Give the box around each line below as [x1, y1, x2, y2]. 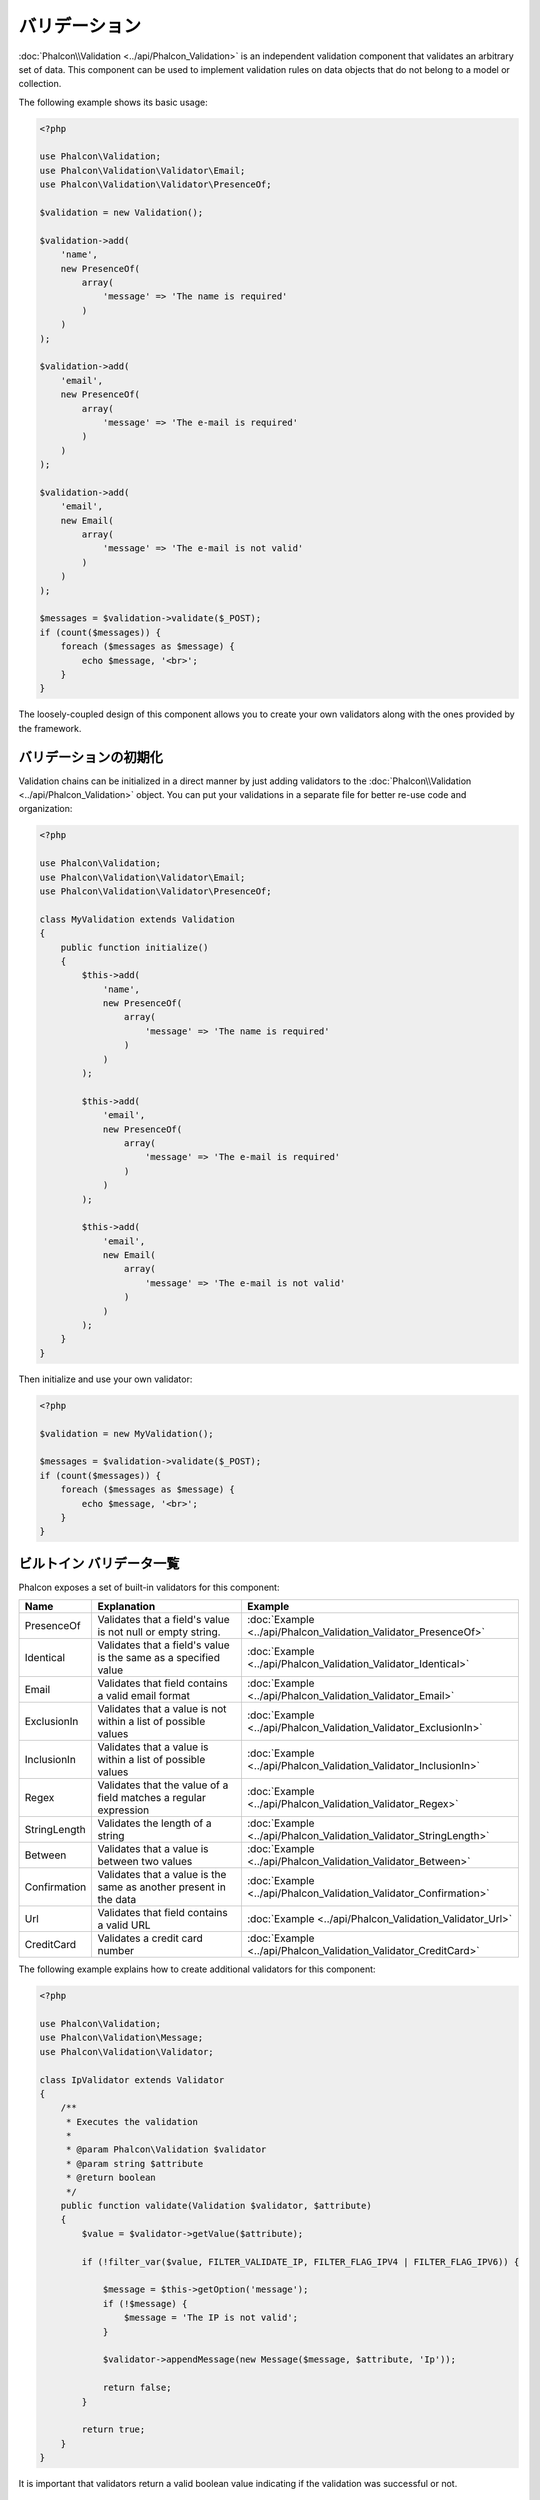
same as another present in [97, 1880, 227, 1894]
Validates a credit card [97, 1931, 204, 1945]
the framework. [18, 722, 82, 734]
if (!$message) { [102, 2298, 188, 2309]
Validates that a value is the [97, 1868, 227, 1882]
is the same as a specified [97, 1651, 220, 1665]
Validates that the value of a [97, 1778, 229, 1792]
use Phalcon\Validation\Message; [39, 2032, 204, 2044]
